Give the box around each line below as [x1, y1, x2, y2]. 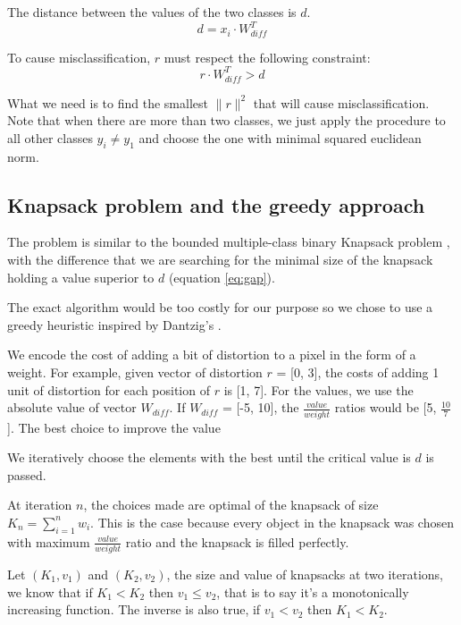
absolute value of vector [7, 398, 137, 417]
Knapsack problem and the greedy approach [7, 190, 425, 218]
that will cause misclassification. [253, 93, 430, 112]
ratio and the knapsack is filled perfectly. [125, 532, 349, 551]
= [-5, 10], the [222, 398, 299, 417]
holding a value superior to [7, 267, 155, 286]
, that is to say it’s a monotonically [216, 582, 409, 601]
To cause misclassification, [7, 47, 151, 66]
